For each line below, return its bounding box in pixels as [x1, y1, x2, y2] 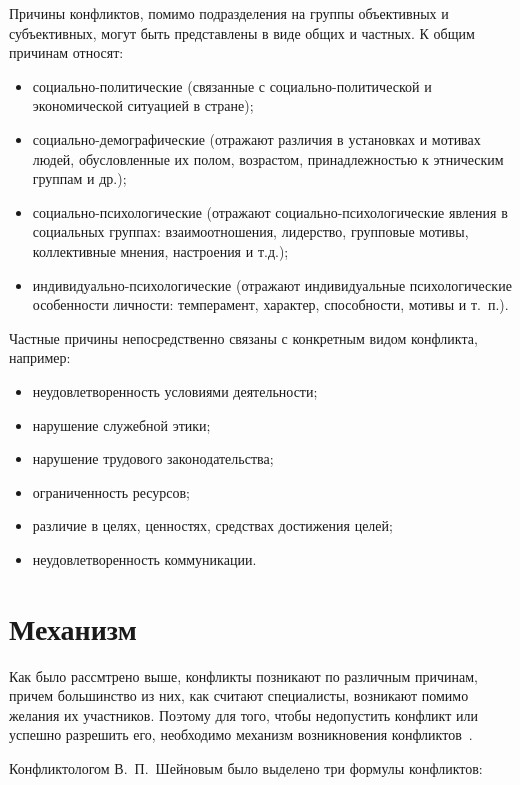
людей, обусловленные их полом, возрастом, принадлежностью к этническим [32, 148, 504, 169]
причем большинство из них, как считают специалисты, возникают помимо [9, 685, 469, 706]
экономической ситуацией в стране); [32, 95, 254, 116]
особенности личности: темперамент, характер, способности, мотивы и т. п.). [32, 294, 509, 315]
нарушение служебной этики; [32, 414, 211, 435]
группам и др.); [32, 168, 127, 189]
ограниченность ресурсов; [32, 481, 191, 502]
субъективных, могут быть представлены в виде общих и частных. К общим [9, 22, 475, 43]
